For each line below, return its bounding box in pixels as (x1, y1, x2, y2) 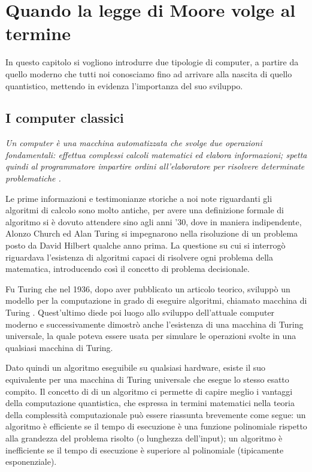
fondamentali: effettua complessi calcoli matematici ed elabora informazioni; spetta (5, 148, 307, 161)
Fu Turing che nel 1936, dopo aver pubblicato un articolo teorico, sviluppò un (5, 282, 290, 295)
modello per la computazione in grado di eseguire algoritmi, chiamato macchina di (5, 294, 307, 307)
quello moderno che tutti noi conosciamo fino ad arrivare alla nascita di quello (5, 67, 292, 80)
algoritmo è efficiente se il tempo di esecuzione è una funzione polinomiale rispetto (5, 420, 307, 432)
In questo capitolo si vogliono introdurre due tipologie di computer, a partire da (5, 56, 299, 68)
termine (5, 21, 71, 46)
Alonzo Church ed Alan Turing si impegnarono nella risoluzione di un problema (5, 227, 298, 240)
